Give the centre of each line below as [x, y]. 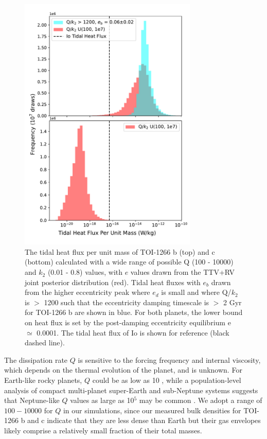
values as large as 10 [102, 400]
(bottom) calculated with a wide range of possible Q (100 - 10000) [129, 262]
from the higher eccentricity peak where [87, 292]
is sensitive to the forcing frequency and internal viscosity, [169, 359]
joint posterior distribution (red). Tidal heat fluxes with [113, 282]
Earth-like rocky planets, [43, 380]
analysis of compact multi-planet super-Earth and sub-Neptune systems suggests [131, 390]
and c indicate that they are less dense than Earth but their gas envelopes [144, 420]
